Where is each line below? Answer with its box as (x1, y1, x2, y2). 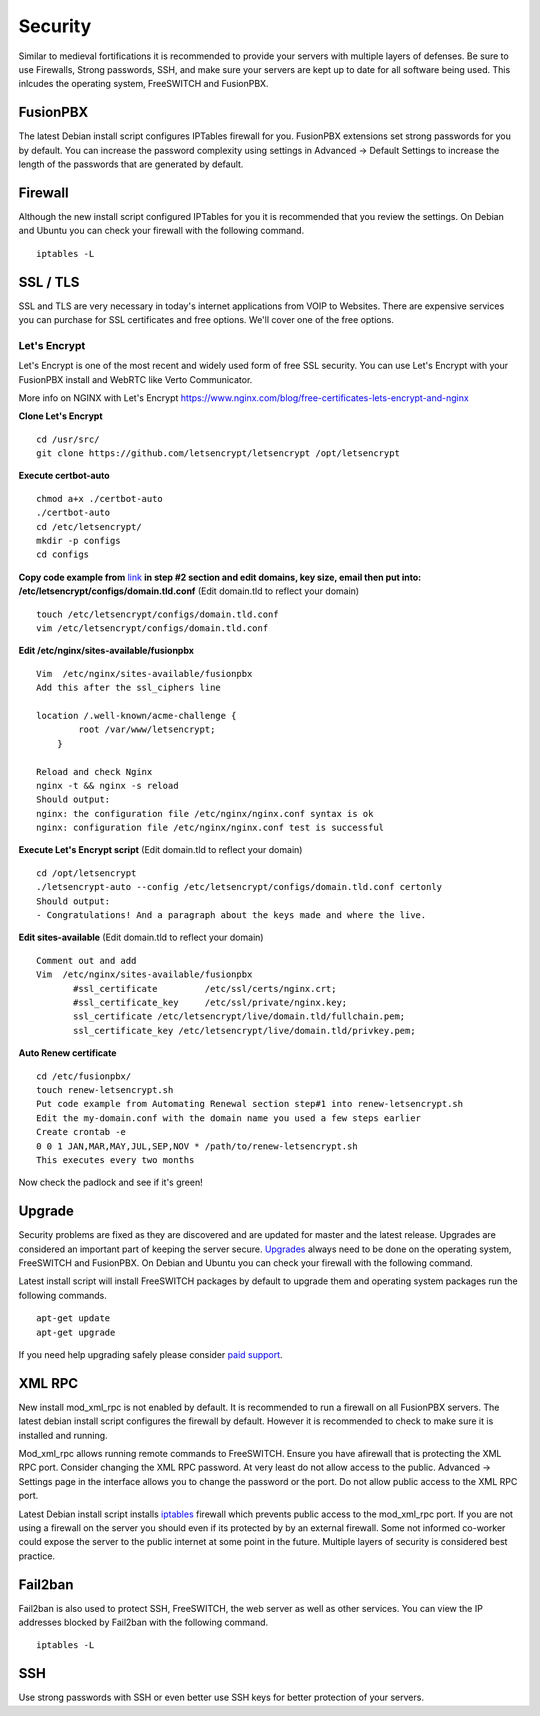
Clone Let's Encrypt (18, 410, 104, 422)
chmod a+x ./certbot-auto (36, 493, 164, 504)
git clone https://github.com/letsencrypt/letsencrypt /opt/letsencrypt (36, 448, 400, 459)
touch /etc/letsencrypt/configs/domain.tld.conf (36, 608, 279, 620)
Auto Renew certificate (18, 1047, 117, 1059)
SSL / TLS (18, 273, 80, 290)
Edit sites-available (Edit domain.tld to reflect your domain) (18, 931, 264, 944)
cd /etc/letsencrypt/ (36, 521, 142, 532)
